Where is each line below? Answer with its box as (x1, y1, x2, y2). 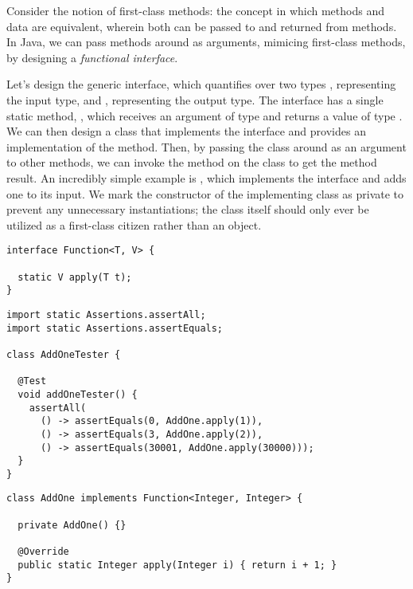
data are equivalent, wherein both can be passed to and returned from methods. (6, 18, 397, 34)
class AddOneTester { (6, 348, 121, 360)
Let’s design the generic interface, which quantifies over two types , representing (6, 76, 396, 92)
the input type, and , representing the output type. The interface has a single (6, 91, 384, 108)
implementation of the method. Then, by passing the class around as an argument (6, 138, 407, 155)
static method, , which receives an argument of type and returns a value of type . (6, 107, 403, 124)
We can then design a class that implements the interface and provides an (6, 123, 366, 139)
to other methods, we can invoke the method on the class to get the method (6, 154, 377, 171)
